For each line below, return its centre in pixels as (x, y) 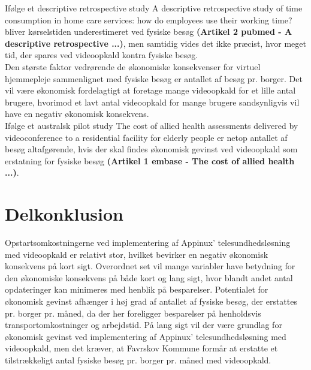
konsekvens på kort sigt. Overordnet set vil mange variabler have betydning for (150, 266)
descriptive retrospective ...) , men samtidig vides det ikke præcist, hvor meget (155, 43)
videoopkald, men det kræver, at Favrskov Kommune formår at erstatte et (141, 348)
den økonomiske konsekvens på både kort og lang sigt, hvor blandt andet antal (149, 277)
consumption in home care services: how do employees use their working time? (149, 19)
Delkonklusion (64, 214)
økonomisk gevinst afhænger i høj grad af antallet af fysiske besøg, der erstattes (151, 301)
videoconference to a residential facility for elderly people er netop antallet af (146, 137)
